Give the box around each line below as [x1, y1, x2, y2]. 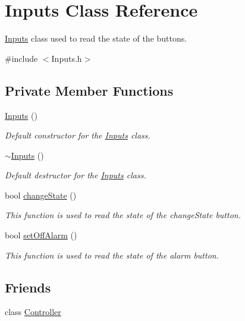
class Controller [5, 306, 61, 318]
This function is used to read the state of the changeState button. [5, 209, 241, 221]
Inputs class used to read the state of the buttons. [5, 32, 187, 45]
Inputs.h [51, 52, 82, 64]
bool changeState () [5, 188, 77, 201]
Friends [5, 278, 51, 296]
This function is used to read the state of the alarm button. [5, 248, 219, 261]
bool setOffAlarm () [5, 229, 77, 241]
